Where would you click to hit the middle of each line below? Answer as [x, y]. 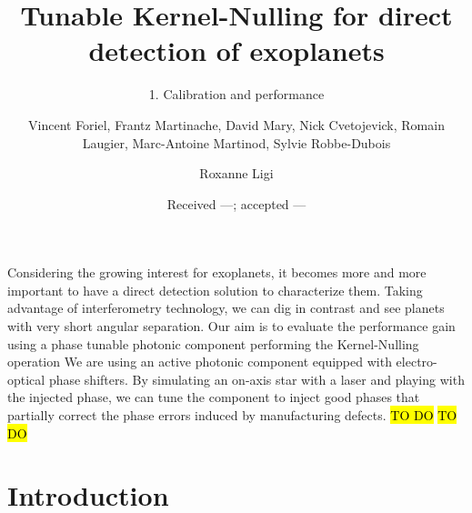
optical [26, 379]
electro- [417, 362]
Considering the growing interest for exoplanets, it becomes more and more [217, 272]
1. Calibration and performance [236, 94]
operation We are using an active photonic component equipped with [200, 362]
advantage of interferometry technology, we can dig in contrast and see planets [226, 308]
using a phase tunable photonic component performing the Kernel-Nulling [213, 343]
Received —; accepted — [236, 203]
